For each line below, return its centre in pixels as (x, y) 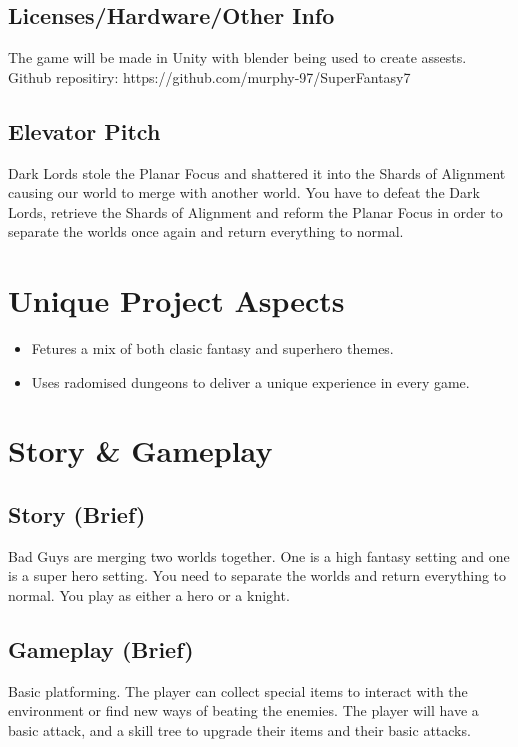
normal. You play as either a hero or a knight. (149, 595)
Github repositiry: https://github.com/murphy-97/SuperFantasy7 (209, 76)
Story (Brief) (77, 514)
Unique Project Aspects (176, 300)
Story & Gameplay (140, 450)
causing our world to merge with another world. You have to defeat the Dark (244, 192)
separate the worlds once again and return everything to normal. (206, 231)
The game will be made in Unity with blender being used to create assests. (237, 57)
